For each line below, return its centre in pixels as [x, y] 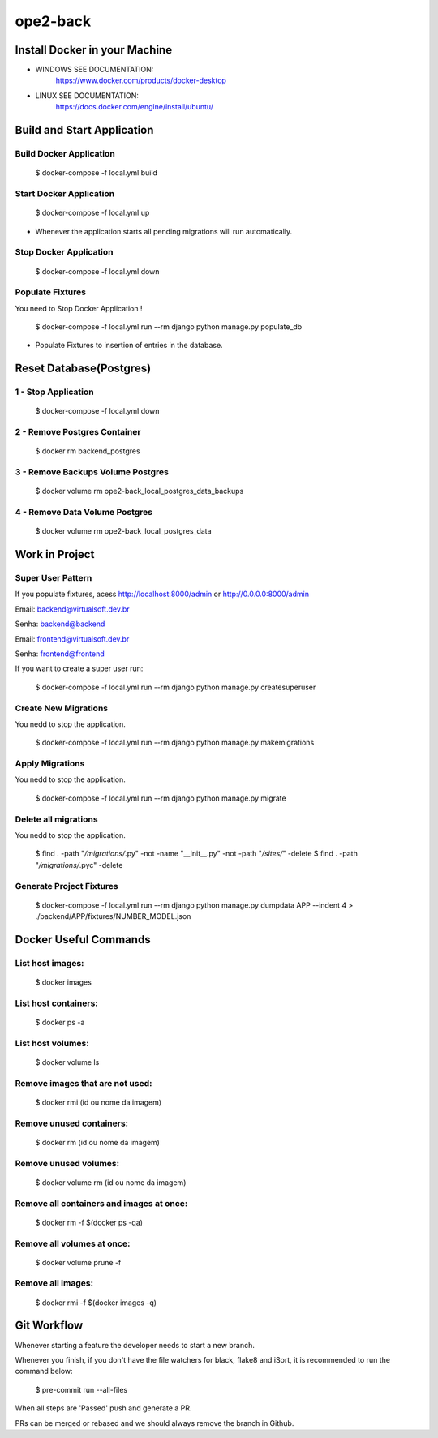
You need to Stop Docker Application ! [79, 308]
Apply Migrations [50, 764]
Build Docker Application [65, 154]
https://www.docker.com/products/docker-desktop [141, 80]
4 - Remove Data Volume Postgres [84, 513]
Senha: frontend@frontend [60, 654]
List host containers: [57, 1003]
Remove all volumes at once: [73, 1243]
